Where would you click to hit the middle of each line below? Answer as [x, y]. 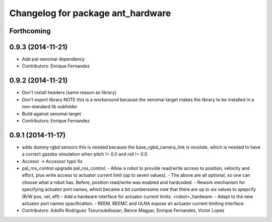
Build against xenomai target [52, 114]
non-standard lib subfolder [50, 107]
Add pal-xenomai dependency [53, 59]
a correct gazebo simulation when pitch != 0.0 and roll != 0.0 [85, 154]
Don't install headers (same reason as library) [69, 93]
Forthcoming [30, 31]
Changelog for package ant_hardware [90, 13]
